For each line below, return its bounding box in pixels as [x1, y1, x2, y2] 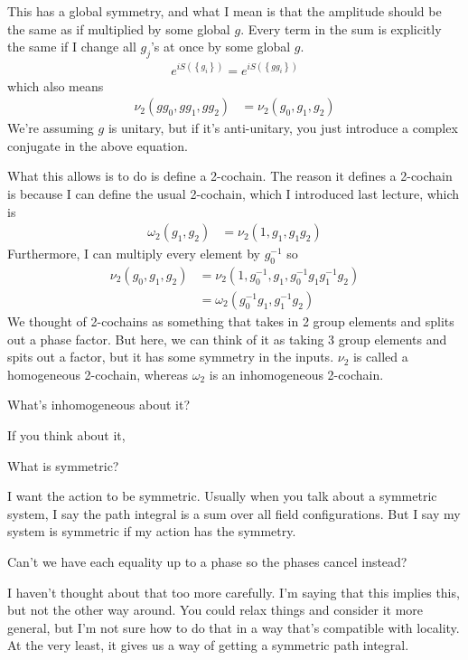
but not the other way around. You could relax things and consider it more [7, 600, 424, 619]
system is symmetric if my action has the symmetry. [7, 522, 296, 541]
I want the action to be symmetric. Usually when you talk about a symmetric [7, 486, 437, 505]
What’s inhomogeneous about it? [7, 395, 191, 414]
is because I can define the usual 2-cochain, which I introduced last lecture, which [7, 184, 460, 203]
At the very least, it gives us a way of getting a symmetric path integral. [7, 636, 409, 655]
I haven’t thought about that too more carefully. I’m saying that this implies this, [7, 582, 460, 601]
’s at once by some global [150, 37, 291, 56]
